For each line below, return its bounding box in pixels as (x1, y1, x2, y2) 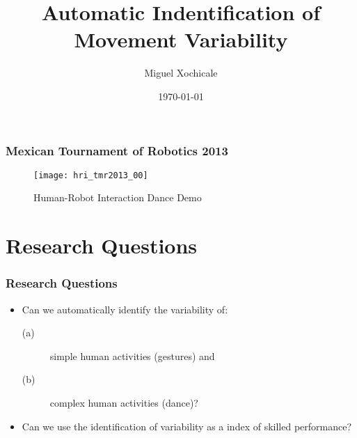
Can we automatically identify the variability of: (22, 302, 228, 316)
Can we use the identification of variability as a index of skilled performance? (22, 419, 352, 433)
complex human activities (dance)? (49, 396, 198, 410)
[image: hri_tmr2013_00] (33, 170, 148, 180)
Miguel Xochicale (144, 65, 218, 80)
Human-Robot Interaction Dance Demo (33, 190, 202, 205)
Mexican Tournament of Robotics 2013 (6, 141, 228, 159)
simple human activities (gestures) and (49, 348, 215, 363)
